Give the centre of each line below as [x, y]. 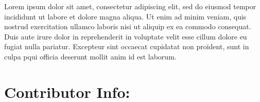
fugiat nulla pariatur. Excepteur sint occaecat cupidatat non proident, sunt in [127, 46]
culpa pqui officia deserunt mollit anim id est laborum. [90, 56]
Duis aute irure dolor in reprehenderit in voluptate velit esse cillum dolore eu [126, 36]
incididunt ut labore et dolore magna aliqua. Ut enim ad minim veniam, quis [125, 16]
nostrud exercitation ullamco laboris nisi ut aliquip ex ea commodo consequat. [128, 26]
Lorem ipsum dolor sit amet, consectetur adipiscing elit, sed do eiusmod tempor [130, 6]
